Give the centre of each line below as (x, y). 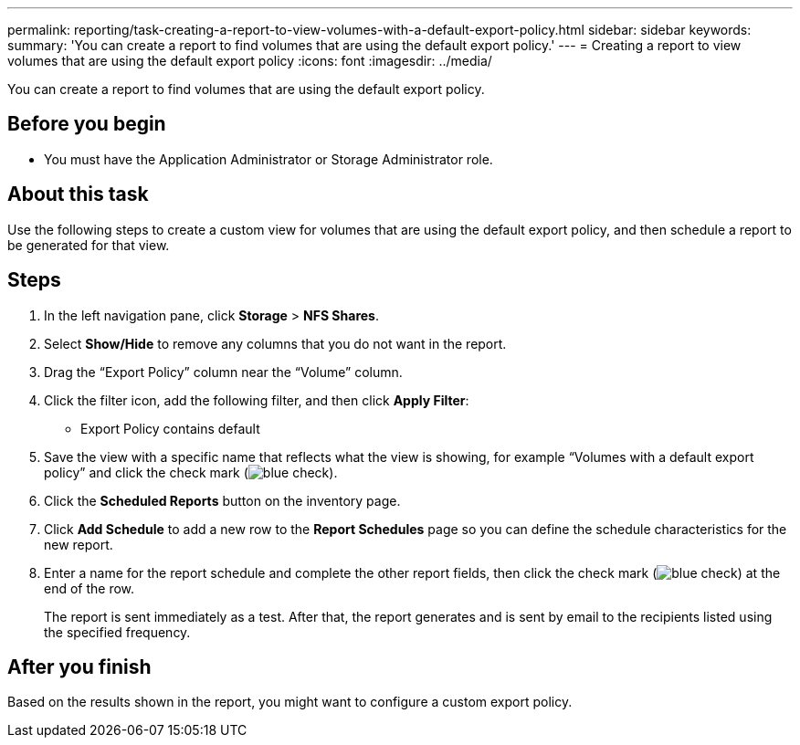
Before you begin (87, 124)
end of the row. (89, 588)
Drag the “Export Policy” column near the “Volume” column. (223, 372)
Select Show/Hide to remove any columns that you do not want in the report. (275, 343)
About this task (78, 194)
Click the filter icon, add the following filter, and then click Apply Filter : (257, 400)
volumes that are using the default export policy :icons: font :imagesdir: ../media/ (250, 61)
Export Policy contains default (170, 428)
